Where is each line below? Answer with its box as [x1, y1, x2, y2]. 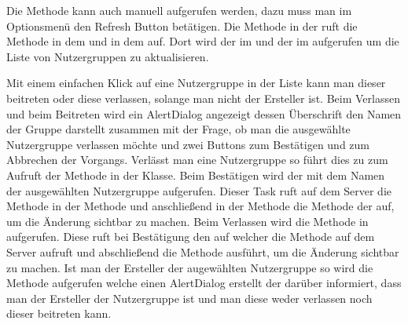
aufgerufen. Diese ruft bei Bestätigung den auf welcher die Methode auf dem [6, 228, 375, 245]
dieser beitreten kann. [6, 305, 112, 322]
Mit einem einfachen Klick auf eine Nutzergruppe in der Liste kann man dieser [6, 75, 386, 91]
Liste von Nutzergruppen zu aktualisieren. [6, 48, 209, 64]
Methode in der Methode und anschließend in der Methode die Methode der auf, [6, 198, 395, 214]
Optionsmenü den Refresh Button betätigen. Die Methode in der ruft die [6, 17, 358, 34]
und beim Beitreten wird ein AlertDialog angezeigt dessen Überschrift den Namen [6, 105, 402, 122]
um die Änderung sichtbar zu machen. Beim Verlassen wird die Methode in [6, 213, 369, 229]
